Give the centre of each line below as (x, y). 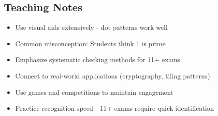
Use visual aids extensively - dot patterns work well (91, 27)
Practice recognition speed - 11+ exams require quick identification (115, 108)
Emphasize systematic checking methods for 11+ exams (98, 59)
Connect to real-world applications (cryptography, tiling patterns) (113, 75)
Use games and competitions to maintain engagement (94, 92)
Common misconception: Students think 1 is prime (90, 43)
